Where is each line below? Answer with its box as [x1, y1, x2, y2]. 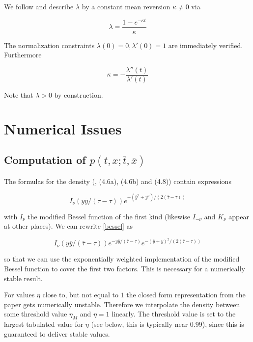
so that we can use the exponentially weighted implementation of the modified [4, 254, 240, 264]
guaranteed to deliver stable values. [4, 328, 110, 339]
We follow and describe [4, 1, 74, 11]
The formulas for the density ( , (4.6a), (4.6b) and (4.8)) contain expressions [4, 176, 231, 186]
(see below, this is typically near [91, 319, 188, 329]
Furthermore [4, 50, 42, 60]
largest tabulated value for [4, 319, 84, 329]
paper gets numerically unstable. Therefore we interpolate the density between [4, 299, 240, 309]
